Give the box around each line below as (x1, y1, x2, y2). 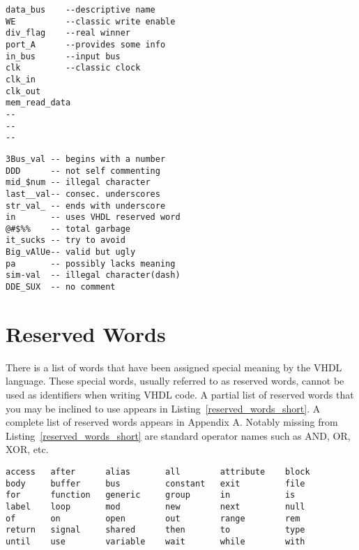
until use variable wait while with (6, 536, 305, 547)
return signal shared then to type (6, 525, 305, 535)
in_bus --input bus (6, 51, 121, 61)
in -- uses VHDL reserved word (6, 212, 181, 223)
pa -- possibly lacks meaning (6, 258, 176, 269)
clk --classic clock (6, 63, 141, 73)
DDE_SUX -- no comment (6, 282, 116, 292)
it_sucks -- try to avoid (6, 235, 125, 246)
